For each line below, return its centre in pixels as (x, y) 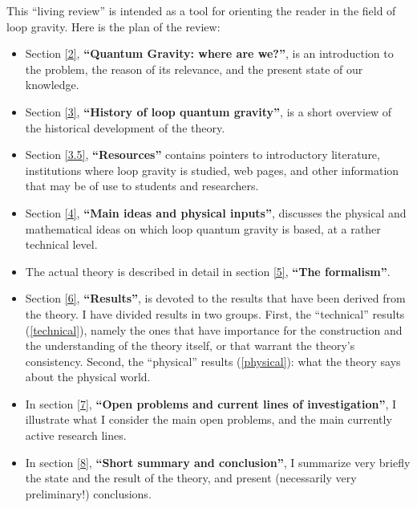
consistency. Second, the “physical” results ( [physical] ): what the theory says (213, 361)
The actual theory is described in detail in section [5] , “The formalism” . (208, 271)
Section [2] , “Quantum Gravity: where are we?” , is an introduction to (209, 53)
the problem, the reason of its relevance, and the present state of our (194, 69)
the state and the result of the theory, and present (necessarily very (191, 478)
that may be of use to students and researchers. (142, 186)
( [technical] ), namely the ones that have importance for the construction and (214, 329)
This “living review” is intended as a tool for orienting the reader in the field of (201, 10)
